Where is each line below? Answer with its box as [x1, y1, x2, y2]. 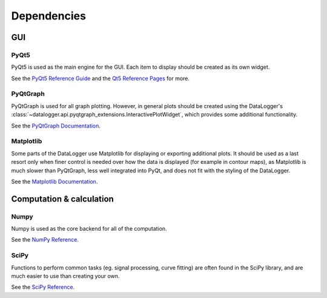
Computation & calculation [11, 194, 114, 204]
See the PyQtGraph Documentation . [11, 122, 101, 129]
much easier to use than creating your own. [11, 273, 120, 280]
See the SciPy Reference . [11, 283, 75, 291]
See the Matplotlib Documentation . [11, 178, 98, 185]
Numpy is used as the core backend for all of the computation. [11, 225, 167, 232]
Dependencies [11, 9, 86, 22]
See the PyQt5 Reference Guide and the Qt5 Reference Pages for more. [11, 75, 190, 82]
